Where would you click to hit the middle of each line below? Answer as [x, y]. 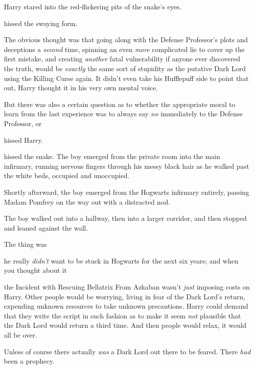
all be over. [21, 335]
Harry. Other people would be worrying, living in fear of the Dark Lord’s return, [125, 296]
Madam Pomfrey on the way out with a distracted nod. [87, 201]
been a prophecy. [29, 361]
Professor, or [23, 123]
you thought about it [35, 270]
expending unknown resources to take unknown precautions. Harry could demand [126, 306]
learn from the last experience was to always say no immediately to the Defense [123, 114]
